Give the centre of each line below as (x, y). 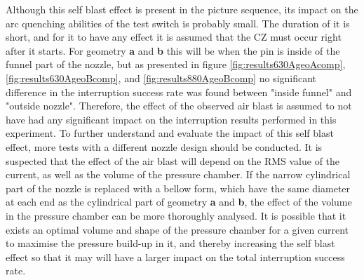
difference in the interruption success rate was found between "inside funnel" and (179, 92)
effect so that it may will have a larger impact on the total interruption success (175, 256)
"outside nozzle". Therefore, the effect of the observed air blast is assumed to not (179, 106)
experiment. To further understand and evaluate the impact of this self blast (170, 133)
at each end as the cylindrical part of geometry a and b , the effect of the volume (179, 202)
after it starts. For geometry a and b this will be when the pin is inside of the (173, 50)
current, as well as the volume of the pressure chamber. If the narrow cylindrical (178, 174)
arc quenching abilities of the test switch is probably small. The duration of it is (178, 23)
